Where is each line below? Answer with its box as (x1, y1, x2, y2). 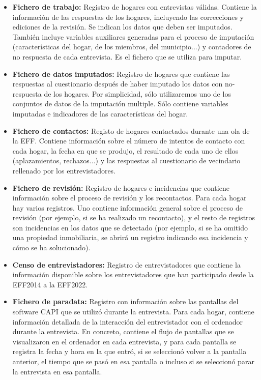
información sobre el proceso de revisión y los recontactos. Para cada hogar (12, 192, 247, 203)
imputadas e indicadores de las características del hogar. (12, 108, 188, 119)
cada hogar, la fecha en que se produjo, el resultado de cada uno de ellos (12, 145, 239, 156)
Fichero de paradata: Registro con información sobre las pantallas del (12, 296, 239, 307)
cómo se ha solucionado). (12, 242, 91, 253)
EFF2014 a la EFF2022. (12, 279, 88, 289)
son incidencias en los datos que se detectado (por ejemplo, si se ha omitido (12, 222, 248, 232)
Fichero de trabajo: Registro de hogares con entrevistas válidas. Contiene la (12, 2, 257, 12)
